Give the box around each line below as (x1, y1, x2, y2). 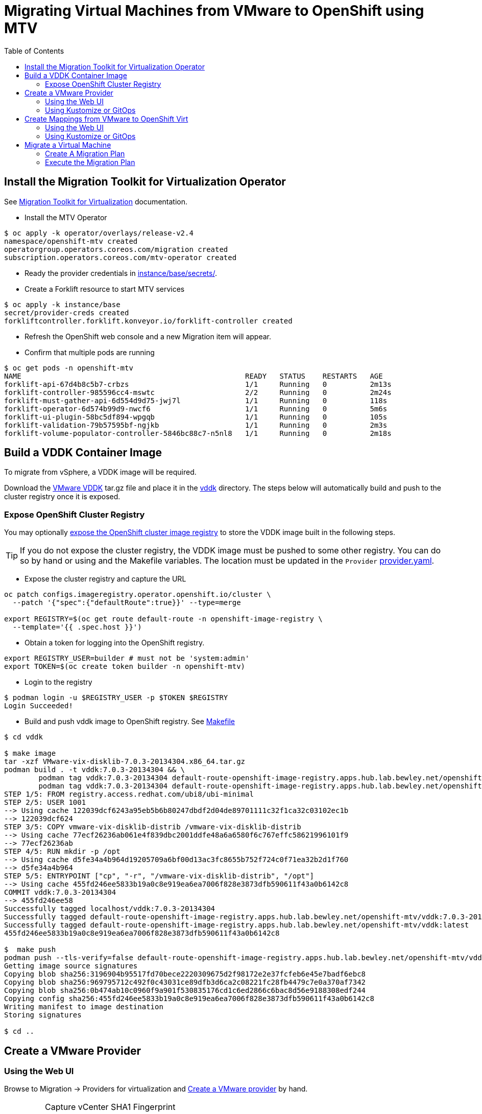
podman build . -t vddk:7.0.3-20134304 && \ (4, 765, 185, 774)
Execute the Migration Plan (45, 157, 135, 167)
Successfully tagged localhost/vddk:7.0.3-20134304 (4, 904, 215, 913)
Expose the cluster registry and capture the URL (25, 574, 186, 584)
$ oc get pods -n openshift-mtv (4, 363, 133, 372)
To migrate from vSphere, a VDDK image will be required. (4, 468, 197, 477)
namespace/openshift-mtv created (4, 237, 138, 245)
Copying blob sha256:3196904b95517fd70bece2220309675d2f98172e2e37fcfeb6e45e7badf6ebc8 (4, 970, 366, 979)
